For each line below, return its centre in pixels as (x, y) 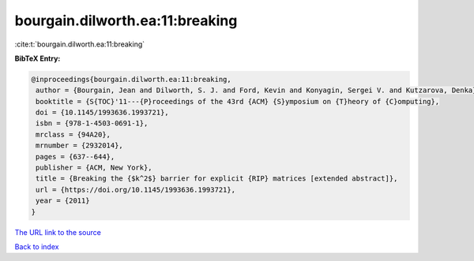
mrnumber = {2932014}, (80, 145)
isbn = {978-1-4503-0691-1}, (92, 123)
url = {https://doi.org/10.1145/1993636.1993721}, (136, 190)
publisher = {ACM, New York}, (94, 168)
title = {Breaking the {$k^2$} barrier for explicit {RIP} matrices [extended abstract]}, (217, 179)
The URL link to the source (58, 232)
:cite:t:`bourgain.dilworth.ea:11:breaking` (80, 44)
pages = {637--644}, (75, 157)
